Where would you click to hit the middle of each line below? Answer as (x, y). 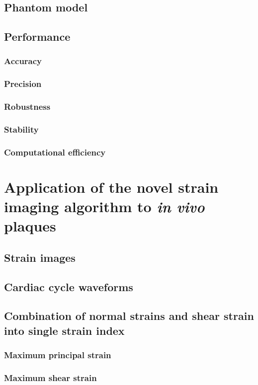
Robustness (27, 107)
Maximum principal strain (58, 355)
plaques (30, 226)
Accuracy (23, 61)
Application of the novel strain (111, 187)
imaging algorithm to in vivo (104, 207)
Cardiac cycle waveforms (69, 286)
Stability (21, 129)
